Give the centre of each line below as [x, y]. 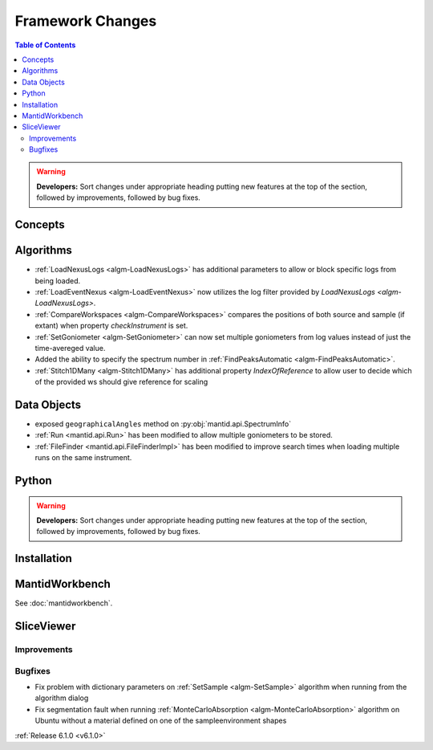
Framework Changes [86, 21]
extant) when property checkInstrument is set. [111, 326]
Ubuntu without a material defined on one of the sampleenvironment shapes [161, 721]
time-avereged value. [70, 348]
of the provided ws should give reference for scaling [121, 382]
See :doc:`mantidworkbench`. [64, 603]
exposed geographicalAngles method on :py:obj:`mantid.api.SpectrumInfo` [163, 424]
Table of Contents [45, 45]
